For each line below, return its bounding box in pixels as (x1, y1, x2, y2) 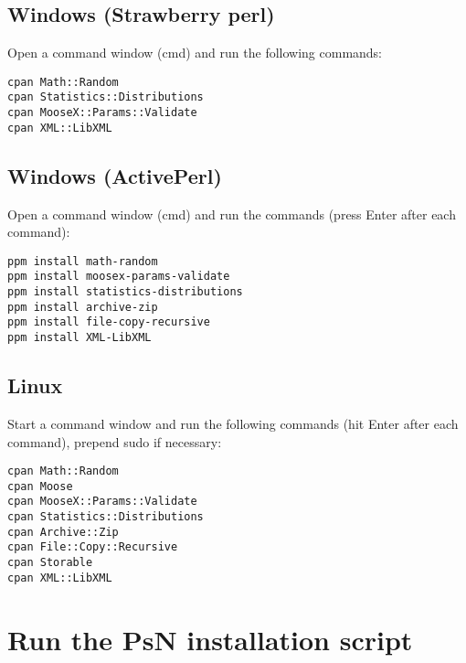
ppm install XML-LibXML (7, 331, 152, 345)
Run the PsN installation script (7, 620, 413, 658)
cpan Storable (7, 556, 93, 570)
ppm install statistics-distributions (7, 285, 243, 299)
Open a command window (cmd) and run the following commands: (7, 43, 383, 62)
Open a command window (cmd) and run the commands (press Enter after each (7, 204, 456, 223)
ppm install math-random (7, 254, 158, 268)
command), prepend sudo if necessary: (7, 432, 222, 451)
